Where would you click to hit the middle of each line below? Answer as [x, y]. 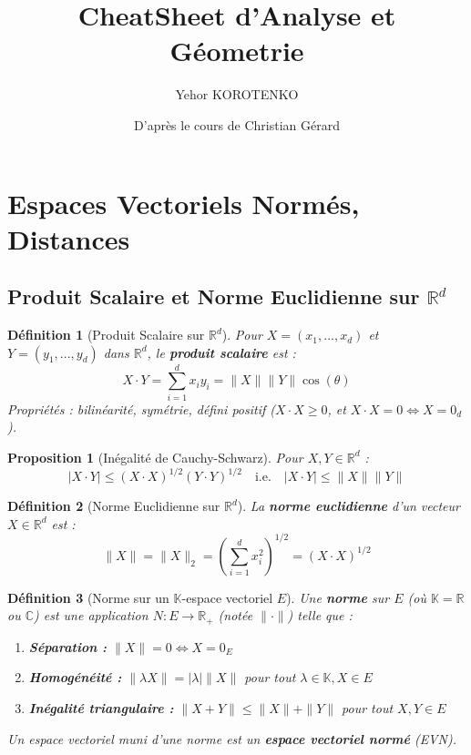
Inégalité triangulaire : [101, 708]
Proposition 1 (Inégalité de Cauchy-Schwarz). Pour [155, 457]
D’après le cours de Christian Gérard [237, 124]
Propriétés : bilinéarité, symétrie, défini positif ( [142, 408]
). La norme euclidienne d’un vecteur [348, 506]
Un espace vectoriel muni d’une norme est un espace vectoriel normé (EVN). [232, 738]
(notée [235, 615]
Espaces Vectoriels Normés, [184, 203]
